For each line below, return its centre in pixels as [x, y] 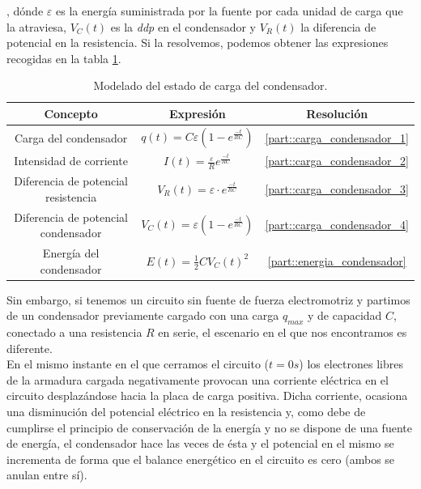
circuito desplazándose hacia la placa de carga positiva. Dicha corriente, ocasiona [207, 395]
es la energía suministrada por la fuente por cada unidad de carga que [229, 11]
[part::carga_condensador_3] [337, 188]
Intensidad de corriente [71, 161]
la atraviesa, [37, 26]
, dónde [25, 11]
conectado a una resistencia [74, 332]
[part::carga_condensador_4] [337, 225]
